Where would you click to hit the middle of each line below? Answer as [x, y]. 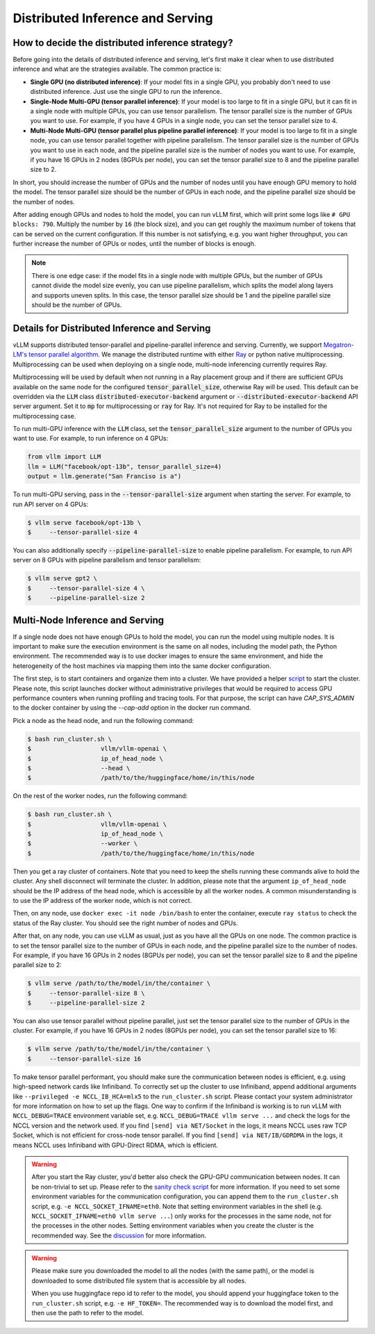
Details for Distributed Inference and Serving [112, 328]
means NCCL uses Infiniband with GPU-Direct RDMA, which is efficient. [116, 1145]
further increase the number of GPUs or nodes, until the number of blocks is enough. [134, 244]
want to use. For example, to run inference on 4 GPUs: [91, 439]
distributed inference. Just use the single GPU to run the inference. [126, 92]
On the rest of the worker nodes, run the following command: [100, 796]
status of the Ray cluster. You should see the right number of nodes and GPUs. [125, 923]
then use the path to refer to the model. [87, 1313]
